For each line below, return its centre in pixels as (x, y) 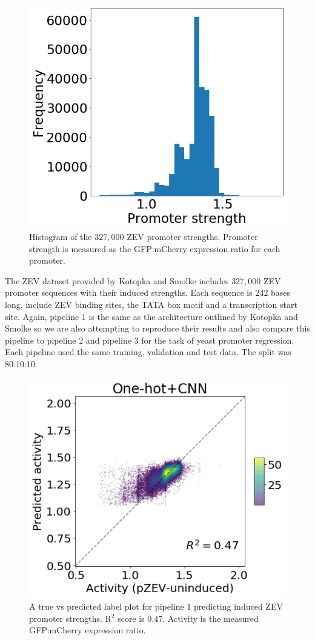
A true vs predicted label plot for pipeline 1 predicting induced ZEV (156, 606)
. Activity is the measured (211, 618)
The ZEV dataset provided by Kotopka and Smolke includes (117, 280)
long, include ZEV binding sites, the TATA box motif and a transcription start (151, 305)
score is (131, 618)
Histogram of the (61, 237)
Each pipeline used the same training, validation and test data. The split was (148, 352)
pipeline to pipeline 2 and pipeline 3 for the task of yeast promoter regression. (150, 340)
